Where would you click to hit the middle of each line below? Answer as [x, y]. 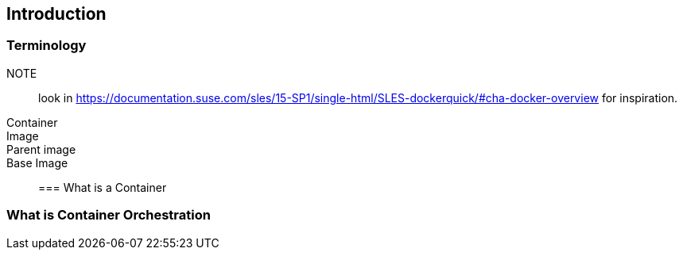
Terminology [47, 46]
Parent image [41, 149]
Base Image [37, 162]
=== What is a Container [103, 187]
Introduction [56, 14]
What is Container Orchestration [109, 215]
